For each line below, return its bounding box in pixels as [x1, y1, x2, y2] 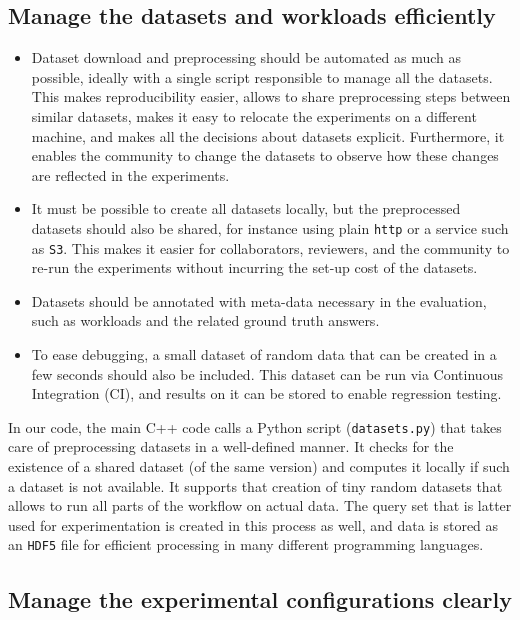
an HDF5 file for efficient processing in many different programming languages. [8, 534, 484, 555]
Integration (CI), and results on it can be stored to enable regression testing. [31, 383, 502, 404]
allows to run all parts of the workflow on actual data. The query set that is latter [8, 495, 512, 516]
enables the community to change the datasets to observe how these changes [31, 145, 499, 166]
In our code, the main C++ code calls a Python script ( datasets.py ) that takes [8, 416, 502, 437]
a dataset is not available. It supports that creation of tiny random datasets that [8, 475, 503, 496]
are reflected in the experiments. [31, 164, 230, 185]
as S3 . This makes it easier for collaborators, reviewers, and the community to [31, 237, 510, 258]
